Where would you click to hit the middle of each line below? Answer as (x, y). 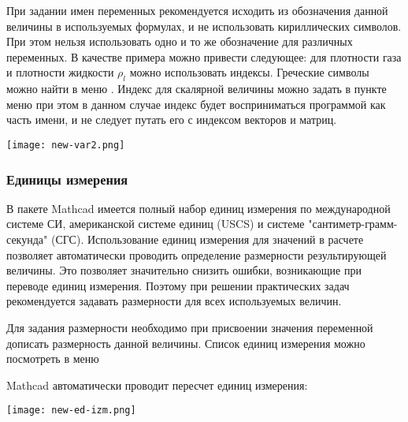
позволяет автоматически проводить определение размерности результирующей (197, 254)
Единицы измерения (67, 179)
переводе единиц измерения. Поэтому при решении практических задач (178, 285)
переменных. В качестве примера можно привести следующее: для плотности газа (204, 56)
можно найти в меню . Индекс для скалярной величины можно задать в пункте (197, 89)
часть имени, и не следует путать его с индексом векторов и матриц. (172, 120)
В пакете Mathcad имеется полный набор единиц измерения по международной (198, 208)
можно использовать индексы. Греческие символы (249, 72)
